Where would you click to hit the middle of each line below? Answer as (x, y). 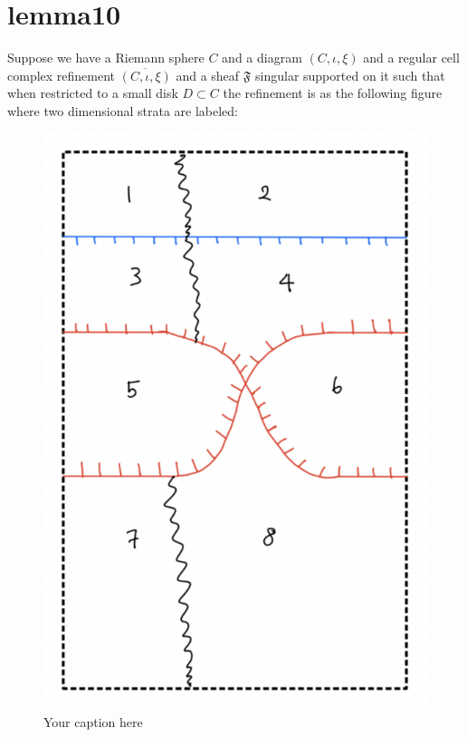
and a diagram (262, 58)
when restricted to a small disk (93, 93)
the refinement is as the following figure (333, 93)
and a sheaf (208, 75)
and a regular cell (411, 58)
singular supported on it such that (350, 75)
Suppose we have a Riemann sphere (106, 58)
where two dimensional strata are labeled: (123, 110)
